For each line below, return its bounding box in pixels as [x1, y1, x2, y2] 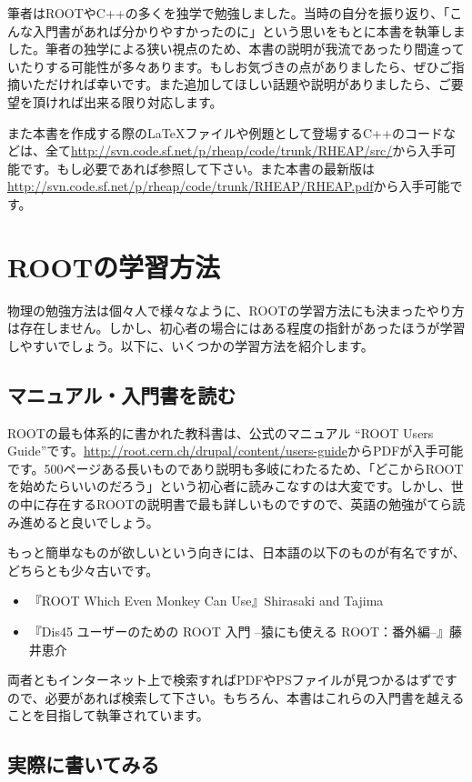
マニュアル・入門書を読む [7, 380, 236, 408]
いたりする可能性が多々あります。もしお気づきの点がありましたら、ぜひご [7, 56, 452, 75]
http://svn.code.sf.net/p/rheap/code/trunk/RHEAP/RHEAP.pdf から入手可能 [7, 176, 450, 195]
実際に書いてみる [7, 750, 160, 778]
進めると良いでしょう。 [19, 512, 159, 531]
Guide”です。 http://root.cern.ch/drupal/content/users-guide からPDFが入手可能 [7, 441, 464, 460]
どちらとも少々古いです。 [7, 560, 159, 579]
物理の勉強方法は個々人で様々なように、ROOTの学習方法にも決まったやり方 [7, 300, 465, 319]
